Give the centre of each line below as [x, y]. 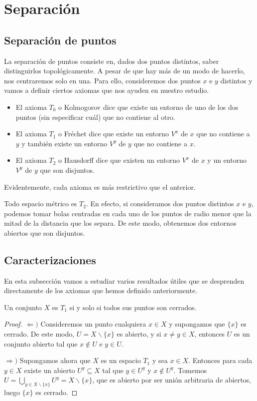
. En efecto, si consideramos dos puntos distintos [160, 203]
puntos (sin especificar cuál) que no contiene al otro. [95, 117]
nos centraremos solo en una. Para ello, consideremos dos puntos [102, 80]
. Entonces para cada [220, 360]
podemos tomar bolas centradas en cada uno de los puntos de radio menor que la [128, 213]
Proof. [13, 324]
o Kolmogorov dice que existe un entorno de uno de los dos [148, 107]
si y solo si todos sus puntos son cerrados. [133, 307]
